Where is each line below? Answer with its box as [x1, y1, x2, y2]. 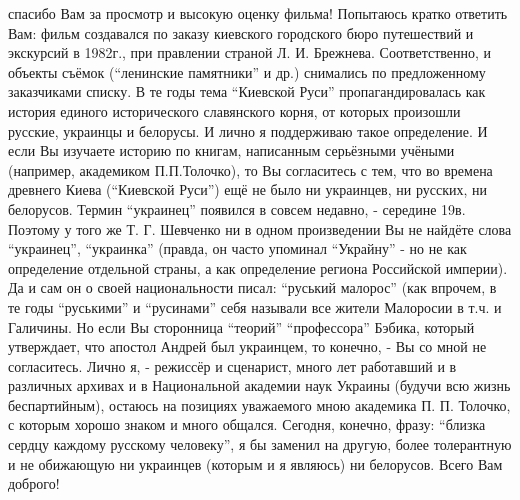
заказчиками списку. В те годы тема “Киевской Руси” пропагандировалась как [8, 81, 486, 102]
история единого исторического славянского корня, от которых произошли [8, 100, 461, 121]
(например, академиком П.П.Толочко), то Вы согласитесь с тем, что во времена [8, 159, 493, 180]
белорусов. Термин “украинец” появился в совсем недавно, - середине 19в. [8, 198, 466, 219]
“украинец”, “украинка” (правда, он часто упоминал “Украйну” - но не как [8, 238, 467, 259]
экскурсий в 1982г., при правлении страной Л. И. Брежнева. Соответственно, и [8, 42, 492, 63]
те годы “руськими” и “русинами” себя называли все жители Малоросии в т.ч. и [8, 296, 502, 317]
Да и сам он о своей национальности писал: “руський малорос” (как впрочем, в [8, 277, 497, 298]
